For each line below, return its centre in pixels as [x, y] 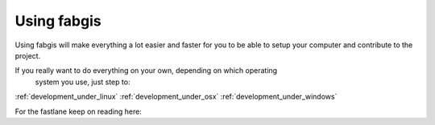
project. [28, 55]
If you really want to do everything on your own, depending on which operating [146, 71]
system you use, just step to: [83, 82]
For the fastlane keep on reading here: [79, 111]
